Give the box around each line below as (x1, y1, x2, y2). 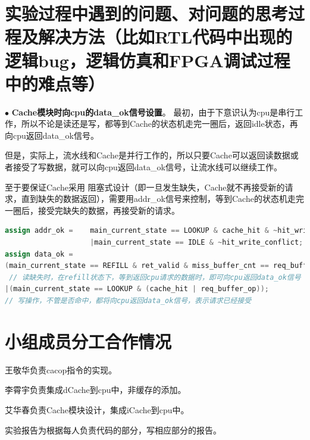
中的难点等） (5, 71, 105, 95)
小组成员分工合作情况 (5, 329, 172, 353)
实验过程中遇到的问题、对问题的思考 (5, 1, 289, 26)
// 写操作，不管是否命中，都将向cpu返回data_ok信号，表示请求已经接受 (5, 297, 252, 305)
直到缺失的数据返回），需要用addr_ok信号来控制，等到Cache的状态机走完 (21, 192, 304, 205)
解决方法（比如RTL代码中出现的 (38, 24, 293, 49)
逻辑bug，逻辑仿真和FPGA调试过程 (5, 48, 290, 72)
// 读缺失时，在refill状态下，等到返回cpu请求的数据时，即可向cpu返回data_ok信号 (9, 273, 301, 282)
